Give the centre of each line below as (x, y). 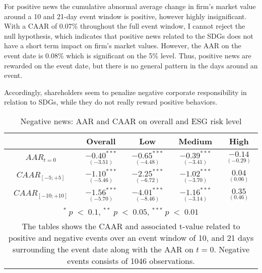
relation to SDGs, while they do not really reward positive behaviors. (111, 102)
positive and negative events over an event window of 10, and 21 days (131, 237)
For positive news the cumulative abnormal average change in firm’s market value (130, 6)
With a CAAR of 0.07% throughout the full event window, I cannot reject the (125, 26)
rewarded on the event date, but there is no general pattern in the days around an (131, 65)
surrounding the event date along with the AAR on (103, 249)
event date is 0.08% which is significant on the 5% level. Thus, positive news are (128, 55)
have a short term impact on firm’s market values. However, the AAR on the (123, 46)
